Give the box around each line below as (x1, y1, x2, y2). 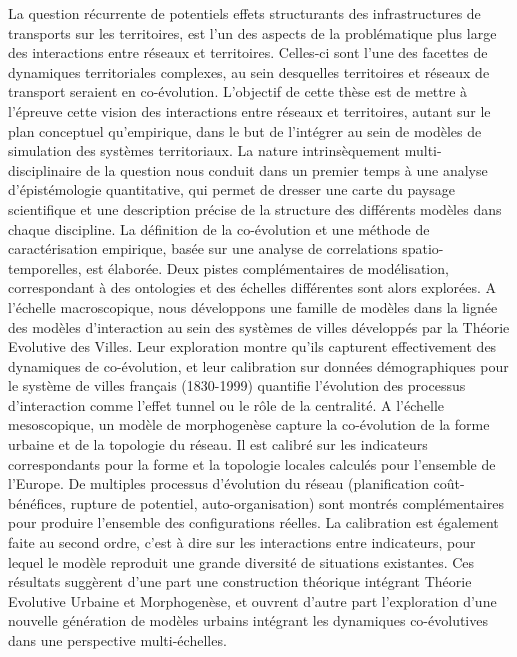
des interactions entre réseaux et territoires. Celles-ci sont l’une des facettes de (8, 42, 488, 63)
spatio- (402, 238, 444, 259)
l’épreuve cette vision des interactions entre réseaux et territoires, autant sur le (8, 100, 491, 121)
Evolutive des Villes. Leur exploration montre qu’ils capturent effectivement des (8, 336, 497, 357)
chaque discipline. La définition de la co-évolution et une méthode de (8, 218, 430, 239)
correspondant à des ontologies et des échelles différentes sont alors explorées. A (8, 277, 497, 298)
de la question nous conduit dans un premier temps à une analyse (85, 159, 488, 180)
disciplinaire (8, 159, 82, 180)
